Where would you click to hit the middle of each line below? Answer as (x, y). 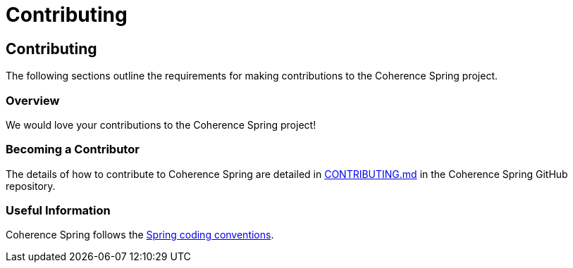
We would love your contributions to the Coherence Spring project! (161, 125)
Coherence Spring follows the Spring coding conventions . (140, 235)
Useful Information (58, 211)
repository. (31, 186)
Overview (33, 100)
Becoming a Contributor (73, 149)
